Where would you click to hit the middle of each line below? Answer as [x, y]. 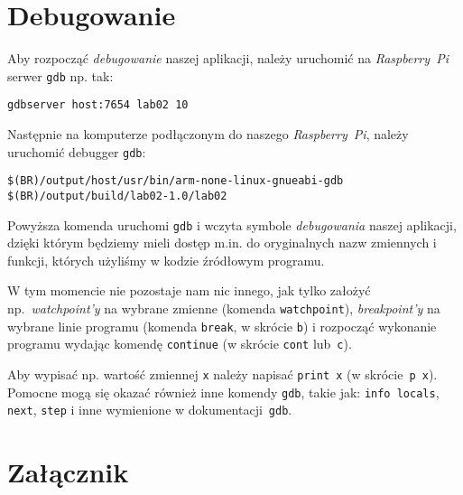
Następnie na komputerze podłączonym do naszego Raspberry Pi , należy [208, 134]
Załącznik [68, 472]
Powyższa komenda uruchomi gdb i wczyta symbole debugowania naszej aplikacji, [232, 224]
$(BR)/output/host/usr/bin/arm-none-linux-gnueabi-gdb [176, 181]
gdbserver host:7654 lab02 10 [98, 105]
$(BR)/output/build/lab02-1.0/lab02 [117, 196]
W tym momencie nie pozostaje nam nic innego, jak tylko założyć [189, 290]
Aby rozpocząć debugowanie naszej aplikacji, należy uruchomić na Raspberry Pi [228, 58]
